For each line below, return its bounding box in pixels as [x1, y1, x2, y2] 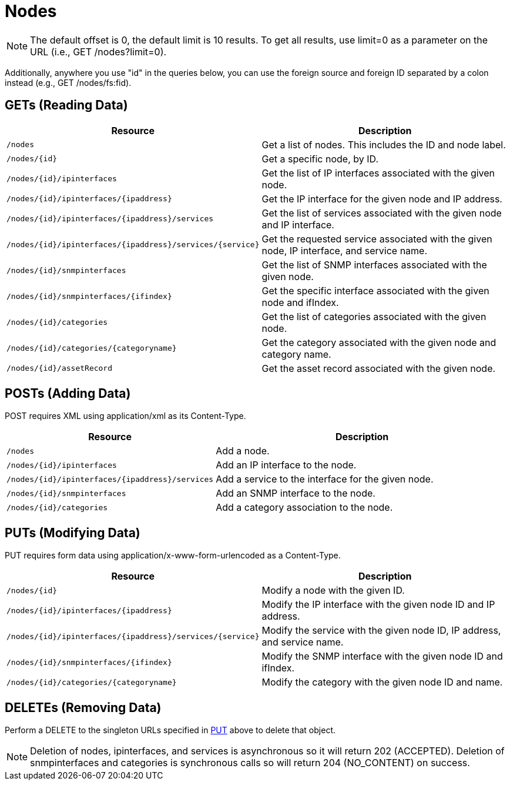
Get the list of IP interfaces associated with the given [261, 167, 495, 179]
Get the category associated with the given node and [261, 336, 496, 348]
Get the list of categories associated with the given [261, 310, 486, 322]
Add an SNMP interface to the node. [216, 487, 375, 500]
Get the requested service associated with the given [261, 232, 492, 245]
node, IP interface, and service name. [261, 244, 428, 257]
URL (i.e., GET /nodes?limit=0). [30, 45, 167, 58]
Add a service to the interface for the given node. [216, 473, 434, 485]
